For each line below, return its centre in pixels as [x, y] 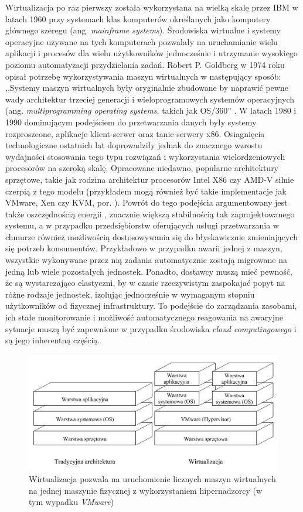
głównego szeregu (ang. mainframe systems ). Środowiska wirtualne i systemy [143, 30]
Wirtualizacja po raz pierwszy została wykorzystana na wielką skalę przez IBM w [152, 7]
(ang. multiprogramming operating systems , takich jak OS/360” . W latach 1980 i [151, 110]
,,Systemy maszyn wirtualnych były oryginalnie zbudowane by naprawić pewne [147, 88]
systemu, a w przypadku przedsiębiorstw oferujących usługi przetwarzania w [142, 225]
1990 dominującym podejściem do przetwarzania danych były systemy [131, 122]
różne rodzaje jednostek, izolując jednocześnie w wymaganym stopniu [130, 294]
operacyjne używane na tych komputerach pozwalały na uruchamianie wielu [142, 41]
